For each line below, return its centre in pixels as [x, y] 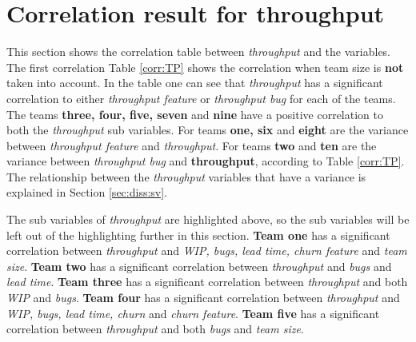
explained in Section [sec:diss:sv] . [87, 192]
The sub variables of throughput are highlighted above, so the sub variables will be [208, 219]
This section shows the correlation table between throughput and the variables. [199, 52]
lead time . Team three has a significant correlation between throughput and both [207, 282]
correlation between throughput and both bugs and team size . [155, 329]
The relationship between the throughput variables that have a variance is [186, 176]
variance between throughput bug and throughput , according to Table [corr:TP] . [206, 161]
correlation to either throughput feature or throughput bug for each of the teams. [201, 98]
